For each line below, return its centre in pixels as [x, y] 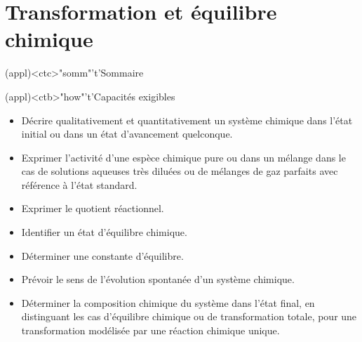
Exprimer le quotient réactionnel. [93, 208]
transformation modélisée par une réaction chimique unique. [150, 330]
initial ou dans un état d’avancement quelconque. [127, 134]
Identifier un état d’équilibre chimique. [104, 232]
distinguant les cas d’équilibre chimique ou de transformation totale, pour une [189, 316]
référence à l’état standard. [79, 184]
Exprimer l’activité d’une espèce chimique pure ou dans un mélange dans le [183, 157]
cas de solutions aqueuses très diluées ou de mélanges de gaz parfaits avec [180, 171]
